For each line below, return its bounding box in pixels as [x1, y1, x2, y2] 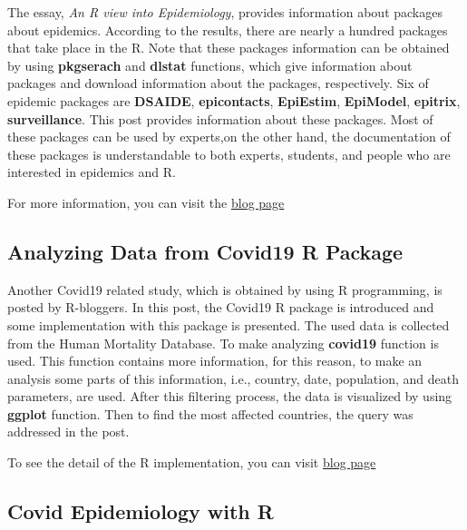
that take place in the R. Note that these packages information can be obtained [7, 38, 450, 57]
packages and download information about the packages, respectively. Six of [7, 74, 429, 93]
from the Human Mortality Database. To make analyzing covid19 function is [7, 333, 439, 352]
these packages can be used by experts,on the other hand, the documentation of [7, 127, 451, 146]
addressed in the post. [7, 422, 130, 441]
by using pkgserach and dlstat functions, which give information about [7, 55, 413, 74]
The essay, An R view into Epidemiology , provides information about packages [7, 3, 443, 21]
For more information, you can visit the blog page [7, 192, 285, 211]
